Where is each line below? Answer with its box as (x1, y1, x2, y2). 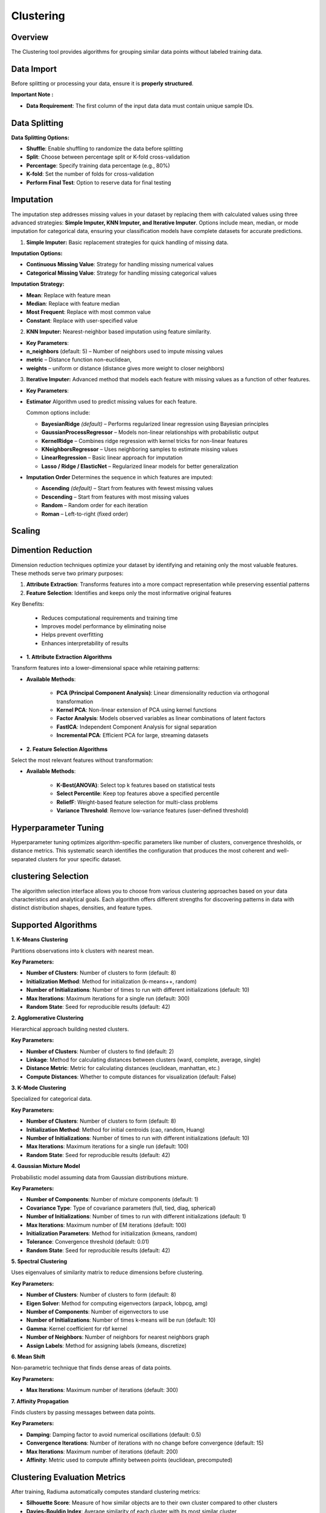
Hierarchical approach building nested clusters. (11, 1025, 129, 1032)
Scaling (11, 526, 40, 536)
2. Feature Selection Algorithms (26, 745, 108, 753)
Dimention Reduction (11, 545, 92, 556)
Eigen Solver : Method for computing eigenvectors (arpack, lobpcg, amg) (26, 1299, 208, 1307)
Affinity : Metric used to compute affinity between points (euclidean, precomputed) (26, 1456, 233, 1463)
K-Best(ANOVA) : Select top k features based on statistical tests (56, 781, 216, 789)
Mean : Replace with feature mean (26, 291, 111, 299)
